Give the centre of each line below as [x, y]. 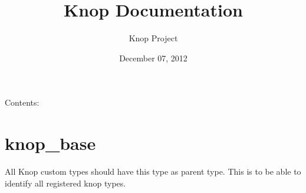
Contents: [22, 102]
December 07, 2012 [153, 58]
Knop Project [153, 38]
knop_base [50, 143]
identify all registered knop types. [65, 183]
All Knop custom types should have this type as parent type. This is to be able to [153, 171]
